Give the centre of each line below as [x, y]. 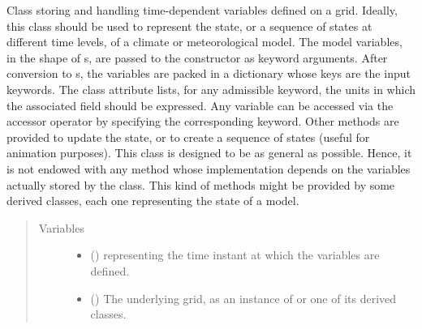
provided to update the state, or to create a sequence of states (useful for [188, 137]
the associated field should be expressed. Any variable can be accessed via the [200, 105]
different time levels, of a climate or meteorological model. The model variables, [205, 42]
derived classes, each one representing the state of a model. [153, 201]
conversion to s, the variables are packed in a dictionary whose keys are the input [209, 73]
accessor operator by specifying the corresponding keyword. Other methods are [203, 121]
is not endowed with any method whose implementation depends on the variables [209, 168]
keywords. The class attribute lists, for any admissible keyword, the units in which [211, 89]
